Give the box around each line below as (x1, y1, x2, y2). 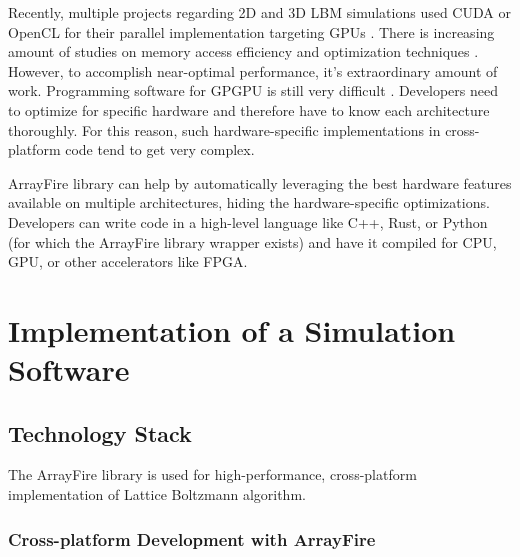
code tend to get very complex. (65, 139, 255, 160)
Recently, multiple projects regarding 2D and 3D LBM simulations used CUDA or (8, 2, 511, 22)
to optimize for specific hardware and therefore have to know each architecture (8, 99, 490, 120)
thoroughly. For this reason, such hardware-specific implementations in (8, 119, 441, 140)
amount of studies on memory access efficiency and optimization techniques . (8, 41, 479, 62)
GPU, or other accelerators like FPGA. (8, 251, 248, 272)
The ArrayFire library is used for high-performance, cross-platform (8, 464, 417, 485)
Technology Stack (8, 417, 192, 448)
